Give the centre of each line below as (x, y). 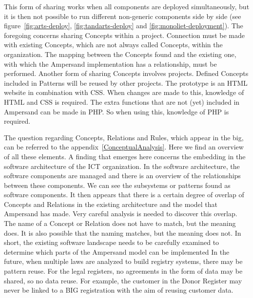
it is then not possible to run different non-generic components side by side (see (123, 16)
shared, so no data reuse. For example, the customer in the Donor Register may (123, 280)
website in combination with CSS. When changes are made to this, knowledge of (124, 92)
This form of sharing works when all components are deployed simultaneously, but (127, 6)
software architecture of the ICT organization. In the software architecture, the (122, 166)
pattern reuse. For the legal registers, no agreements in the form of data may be (123, 271)
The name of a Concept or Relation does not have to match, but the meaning (120, 223)
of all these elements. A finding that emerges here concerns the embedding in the (125, 156)
